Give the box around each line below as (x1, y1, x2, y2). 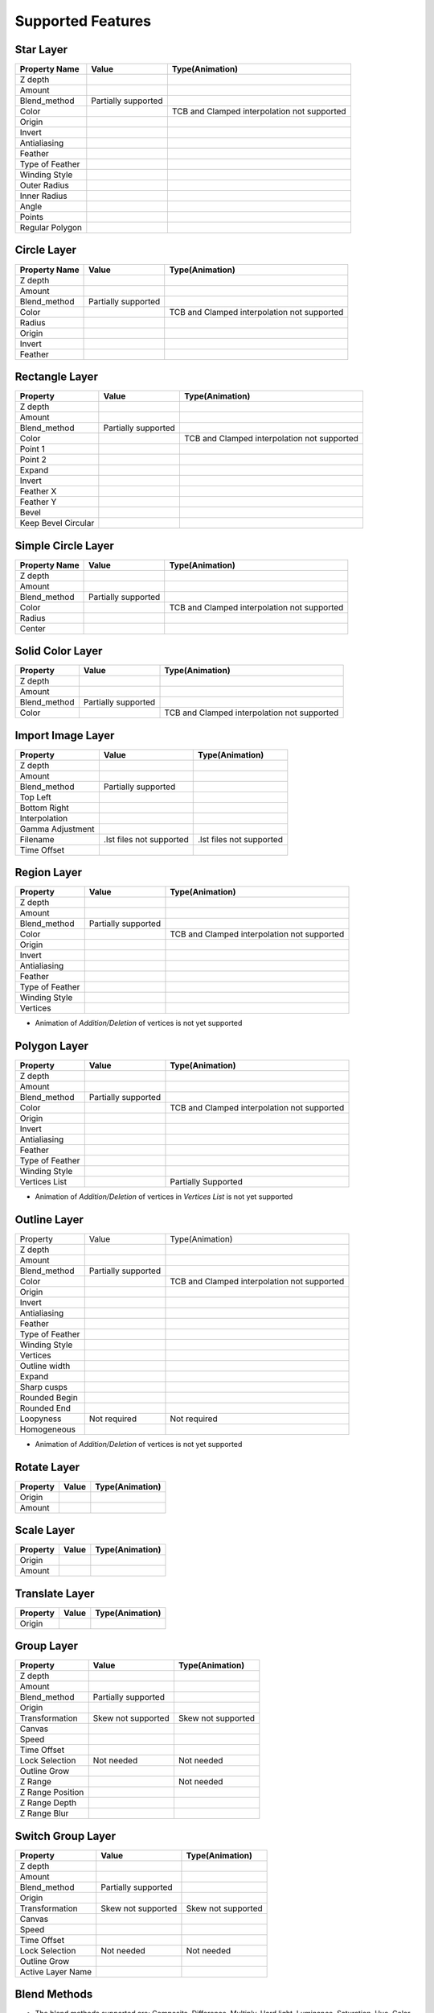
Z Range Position (19, 1787, 84, 1798)
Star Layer (14, 43, 68, 56)
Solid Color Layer (14, 644, 103, 658)
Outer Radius (19, 180, 70, 191)
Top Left (19, 792, 51, 803)
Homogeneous (19, 1424, 76, 1435)
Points (19, 212, 44, 223)
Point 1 (19, 444, 46, 455)
